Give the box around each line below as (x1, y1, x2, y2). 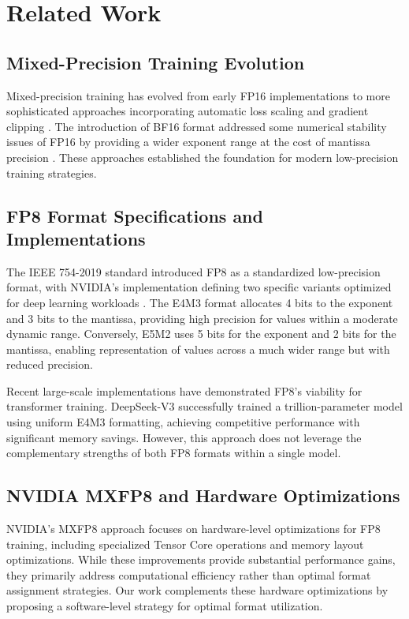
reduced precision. (6, 356, 93, 373)
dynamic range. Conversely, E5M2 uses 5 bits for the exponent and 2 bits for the (6, 325, 396, 342)
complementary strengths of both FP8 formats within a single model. (6, 445, 341, 461)
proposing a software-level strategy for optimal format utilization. (6, 598, 323, 614)
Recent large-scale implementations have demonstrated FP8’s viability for (6, 382, 363, 399)
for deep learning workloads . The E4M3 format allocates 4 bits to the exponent (6, 294, 393, 310)
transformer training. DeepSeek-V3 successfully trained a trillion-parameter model (6, 398, 403, 415)
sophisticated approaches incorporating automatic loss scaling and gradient (6, 103, 369, 119)
